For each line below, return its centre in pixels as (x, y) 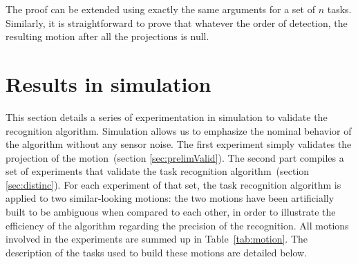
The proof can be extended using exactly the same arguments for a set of (160, 9)
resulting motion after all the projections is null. (107, 36)
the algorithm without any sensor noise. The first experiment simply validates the (179, 144)
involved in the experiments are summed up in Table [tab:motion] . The (157, 239)
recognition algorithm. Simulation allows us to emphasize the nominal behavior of (179, 130)
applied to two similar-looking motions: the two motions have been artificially (170, 198)
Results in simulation (109, 83)
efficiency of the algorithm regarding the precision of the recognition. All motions (177, 225)
